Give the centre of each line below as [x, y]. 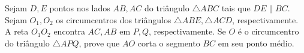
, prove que [99, 43]
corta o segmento [169, 43]
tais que [236, 8]
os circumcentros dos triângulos [114, 19]
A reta [17, 31]
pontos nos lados [80, 8]
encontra [69, 31]
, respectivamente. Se [187, 31]
